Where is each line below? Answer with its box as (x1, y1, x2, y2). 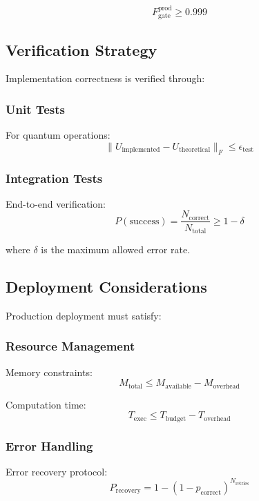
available (165, 382, 191, 390)
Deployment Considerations (6, 275, 207, 297)
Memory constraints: (6, 364, 93, 379)
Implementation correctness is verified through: (6, 71, 205, 86)
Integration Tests (6, 169, 103, 186)
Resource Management (6, 337, 135, 355)
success (129, 216, 160, 226)
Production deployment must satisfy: (6, 308, 162, 322)
